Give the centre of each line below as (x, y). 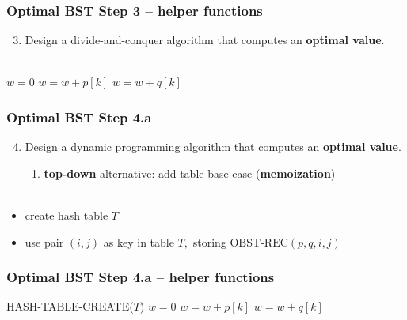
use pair (44, 241)
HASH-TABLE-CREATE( (70, 306)
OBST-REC (259, 243)
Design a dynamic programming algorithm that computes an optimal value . (213, 147)
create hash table (67, 215)
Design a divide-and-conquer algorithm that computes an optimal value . (205, 40)
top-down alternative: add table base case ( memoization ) (190, 173)
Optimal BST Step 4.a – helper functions (141, 277)
